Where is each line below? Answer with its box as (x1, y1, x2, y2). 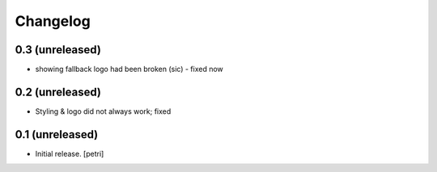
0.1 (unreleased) (15, 128, 99, 141)
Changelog (15, 12, 91, 30)
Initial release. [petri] (35, 149, 104, 158)
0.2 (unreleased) (15, 85, 101, 99)
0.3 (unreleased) (15, 43, 101, 57)
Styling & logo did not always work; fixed (35, 106, 172, 116)
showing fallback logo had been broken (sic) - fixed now (35, 65, 224, 74)
